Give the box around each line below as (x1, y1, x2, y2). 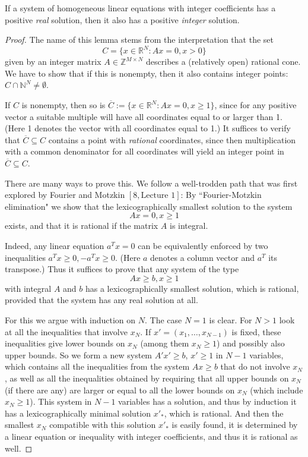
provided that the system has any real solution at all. (5, 294, 198, 306)
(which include (250, 383, 303, 396)
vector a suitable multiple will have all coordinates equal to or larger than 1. (5, 110, 282, 122)
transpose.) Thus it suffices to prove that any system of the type (5, 263, 239, 275)
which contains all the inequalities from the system (5, 360, 190, 373)
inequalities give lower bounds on (5, 337, 125, 349)
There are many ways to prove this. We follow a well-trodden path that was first (5, 177, 298, 189)
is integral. (169, 219, 208, 232)
